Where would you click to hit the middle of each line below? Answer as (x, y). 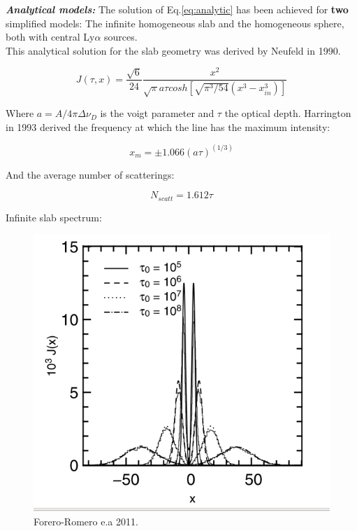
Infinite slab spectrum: (54, 217)
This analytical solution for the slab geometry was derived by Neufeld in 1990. (173, 50)
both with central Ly (50, 37)
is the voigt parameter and (157, 113)
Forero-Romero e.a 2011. (86, 522)
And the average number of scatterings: (90, 174)
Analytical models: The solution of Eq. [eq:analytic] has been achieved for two (177, 9)
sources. (121, 37)
